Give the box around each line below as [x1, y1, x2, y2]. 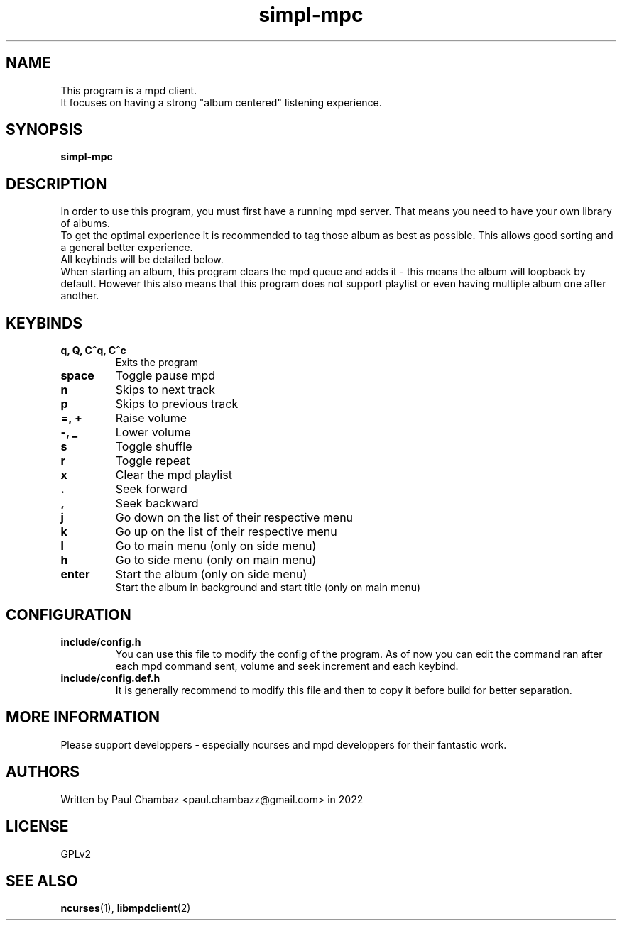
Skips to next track [115, 382, 215, 397]
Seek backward [115, 496, 199, 511]
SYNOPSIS [6, 121, 83, 139]
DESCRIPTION [6, 175, 107, 193]
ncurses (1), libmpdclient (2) [60, 902, 191, 915]
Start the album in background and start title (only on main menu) [115, 581, 421, 594]
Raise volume [115, 411, 187, 426]
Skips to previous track [115, 397, 239, 412]
